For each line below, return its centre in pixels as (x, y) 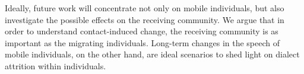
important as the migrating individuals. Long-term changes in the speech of (142, 42)
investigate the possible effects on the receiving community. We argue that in (145, 19)
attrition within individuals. (56, 65)
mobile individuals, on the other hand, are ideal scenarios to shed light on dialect (152, 54)
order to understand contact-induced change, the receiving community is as (142, 31)
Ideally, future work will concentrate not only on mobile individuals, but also (145, 8)
